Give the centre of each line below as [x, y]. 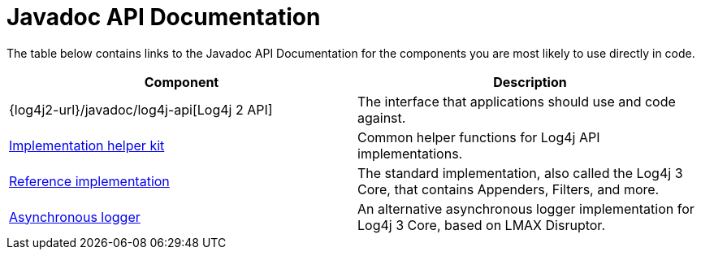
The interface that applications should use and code [517, 101]
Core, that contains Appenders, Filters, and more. [508, 189]
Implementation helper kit [87, 145]
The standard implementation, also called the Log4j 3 [520, 173]
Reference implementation [89, 181]
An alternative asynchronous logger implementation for [526, 208]
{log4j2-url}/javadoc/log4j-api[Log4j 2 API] [141, 109]
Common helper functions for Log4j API [479, 137]
